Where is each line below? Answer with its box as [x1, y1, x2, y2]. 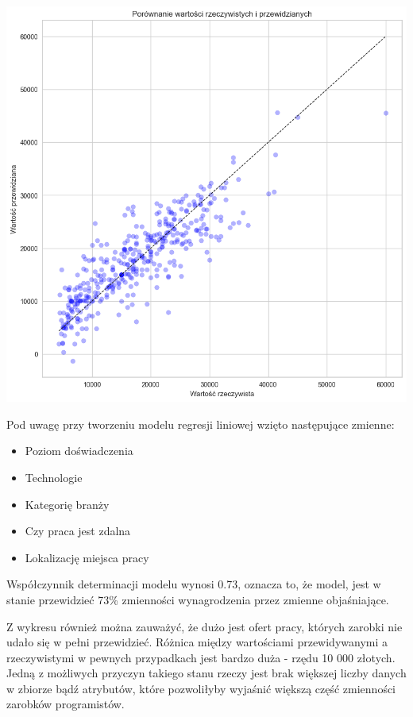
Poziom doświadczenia [25, 442, 133, 459]
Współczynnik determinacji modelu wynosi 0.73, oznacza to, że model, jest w [6, 576, 381, 592]
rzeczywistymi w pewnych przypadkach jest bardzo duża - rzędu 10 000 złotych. [6, 649, 396, 665]
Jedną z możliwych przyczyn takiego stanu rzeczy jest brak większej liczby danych [6, 665, 407, 681]
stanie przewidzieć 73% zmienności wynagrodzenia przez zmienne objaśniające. [6, 591, 389, 607]
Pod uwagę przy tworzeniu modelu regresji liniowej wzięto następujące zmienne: [6, 415, 395, 432]
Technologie [25, 468, 83, 485]
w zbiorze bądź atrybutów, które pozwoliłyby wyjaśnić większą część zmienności [6, 680, 396, 696]
